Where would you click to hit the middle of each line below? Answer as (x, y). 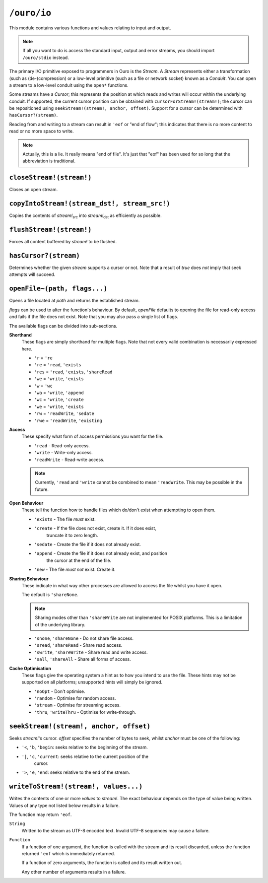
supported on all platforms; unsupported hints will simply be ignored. (92, 682)
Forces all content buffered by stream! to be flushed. (63, 242)
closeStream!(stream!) (50, 178)
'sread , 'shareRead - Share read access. (78, 645)
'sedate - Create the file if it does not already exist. (88, 544)
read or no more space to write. (41, 131)
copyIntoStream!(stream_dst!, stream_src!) (90, 204)
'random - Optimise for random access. (75, 698)
